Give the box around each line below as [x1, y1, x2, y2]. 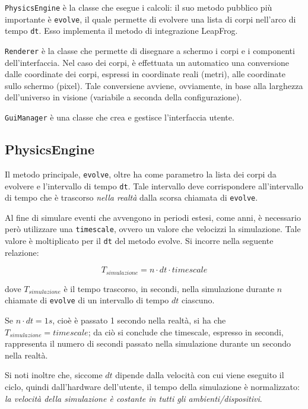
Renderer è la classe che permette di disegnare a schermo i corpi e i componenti [5, 44, 295, 56]
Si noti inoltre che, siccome [5, 369, 103, 381]
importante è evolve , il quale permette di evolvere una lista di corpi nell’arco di [5, 12, 296, 25]
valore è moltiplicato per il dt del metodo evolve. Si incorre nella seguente [5, 234, 274, 247]
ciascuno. [182, 294, 215, 306]
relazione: [5, 246, 39, 258]
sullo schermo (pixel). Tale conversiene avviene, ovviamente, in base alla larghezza [5, 79, 303, 91]
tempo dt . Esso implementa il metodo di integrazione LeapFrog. [5, 24, 238, 37]
